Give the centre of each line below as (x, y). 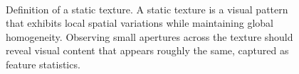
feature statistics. (43, 64)
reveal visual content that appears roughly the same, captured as (147, 50)
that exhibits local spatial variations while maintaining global (140, 23)
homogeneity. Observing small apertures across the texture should (149, 36)
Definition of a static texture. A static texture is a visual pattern (147, 9)
